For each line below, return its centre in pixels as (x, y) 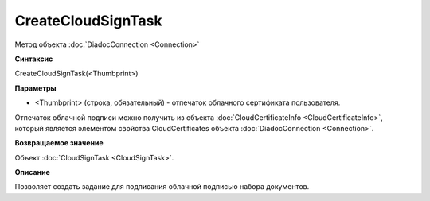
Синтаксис (34, 59)
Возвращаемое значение (59, 143)
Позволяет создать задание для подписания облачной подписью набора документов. (162, 187)
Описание (33, 172)
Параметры (35, 88)
